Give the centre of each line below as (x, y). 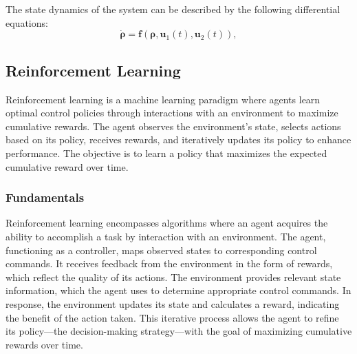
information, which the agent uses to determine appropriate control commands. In (178, 290)
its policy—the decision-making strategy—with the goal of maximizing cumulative (179, 331)
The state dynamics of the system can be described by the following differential (173, 9)
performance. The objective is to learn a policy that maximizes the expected (166, 153)
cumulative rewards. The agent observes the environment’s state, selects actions (173, 126)
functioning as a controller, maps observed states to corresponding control (161, 250)
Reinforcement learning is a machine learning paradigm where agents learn (163, 99)
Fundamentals (45, 197)
